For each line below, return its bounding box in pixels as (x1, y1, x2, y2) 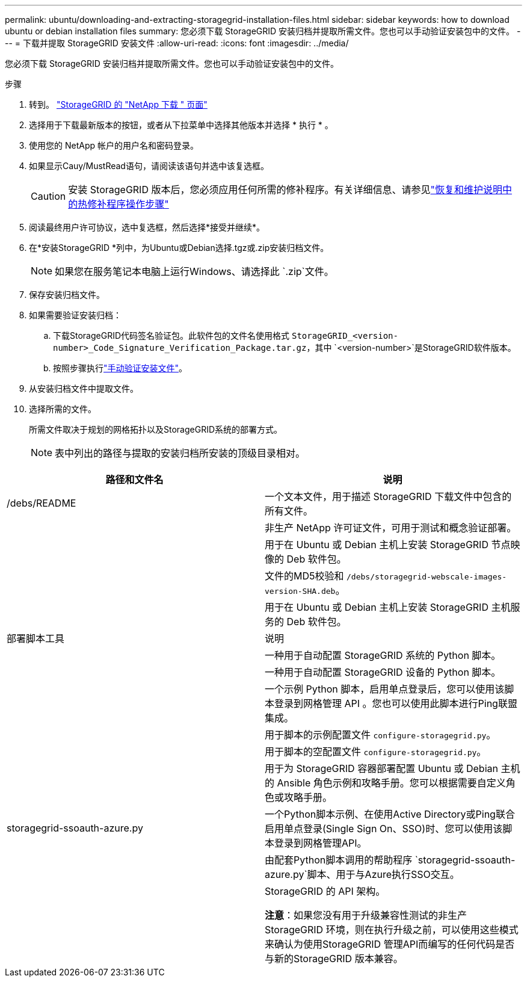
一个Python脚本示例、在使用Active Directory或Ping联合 (265, 808, 515, 820)
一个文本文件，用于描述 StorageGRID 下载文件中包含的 (265, 490, 512, 502)
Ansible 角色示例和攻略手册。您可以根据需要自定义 (277, 777, 506, 789)
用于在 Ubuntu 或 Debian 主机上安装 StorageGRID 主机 (265, 601, 511, 613)
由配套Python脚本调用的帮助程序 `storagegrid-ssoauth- (265, 854, 516, 866)
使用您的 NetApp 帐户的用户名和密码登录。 (29, 140, 199, 150)
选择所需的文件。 (29, 404, 96, 414)
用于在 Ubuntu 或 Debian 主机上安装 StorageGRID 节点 (265, 539, 511, 551)
